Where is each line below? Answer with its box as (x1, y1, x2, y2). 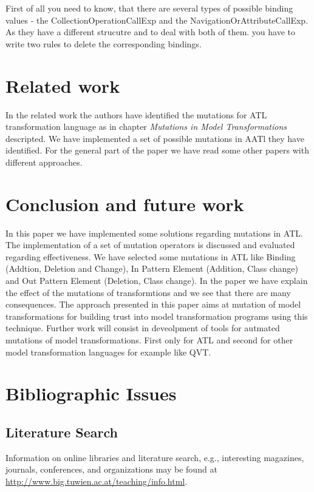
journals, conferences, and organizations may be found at (5, 463, 217, 476)
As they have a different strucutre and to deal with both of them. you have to (5, 25, 296, 38)
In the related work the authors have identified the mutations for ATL (5, 108, 267, 121)
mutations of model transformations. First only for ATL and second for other (5, 333, 293, 346)
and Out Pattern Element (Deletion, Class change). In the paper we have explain (5, 274, 308, 286)
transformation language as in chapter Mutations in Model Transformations (5, 120, 287, 133)
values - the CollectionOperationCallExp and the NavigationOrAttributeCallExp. (5, 13, 309, 26)
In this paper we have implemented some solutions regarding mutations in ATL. (5, 226, 303, 239)
